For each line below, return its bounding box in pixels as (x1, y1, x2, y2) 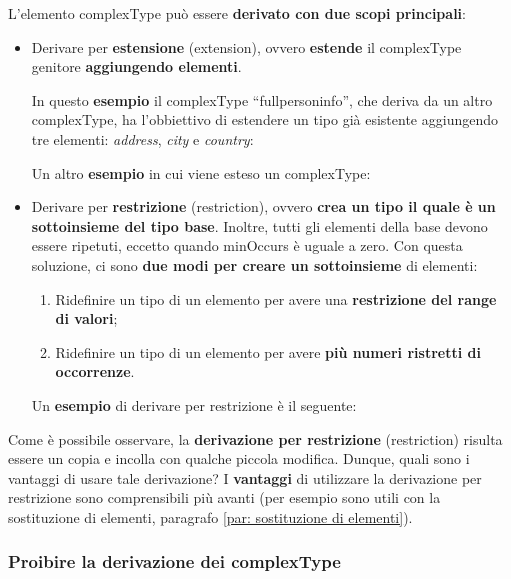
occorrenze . (55, 361, 135, 382)
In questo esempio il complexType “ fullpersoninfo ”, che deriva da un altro (31, 89, 493, 110)
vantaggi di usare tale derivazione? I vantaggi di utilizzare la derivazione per (8, 467, 482, 488)
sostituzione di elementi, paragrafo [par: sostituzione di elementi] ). (8, 506, 413, 527)
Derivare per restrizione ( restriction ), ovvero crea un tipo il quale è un (31, 196, 496, 217)
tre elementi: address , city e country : (31, 128, 254, 149)
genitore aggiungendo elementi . (31, 56, 242, 77)
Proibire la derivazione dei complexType (8, 549, 341, 574)
